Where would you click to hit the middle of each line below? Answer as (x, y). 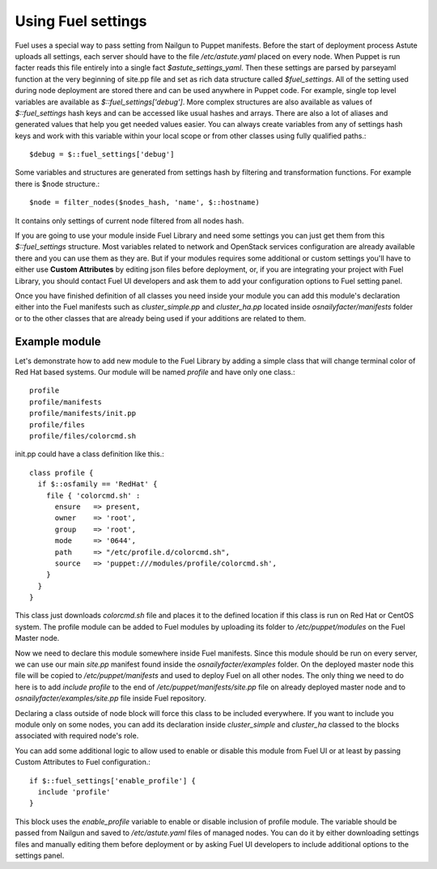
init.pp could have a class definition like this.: (90, 454)
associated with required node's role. (77, 735)
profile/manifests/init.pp (83, 413)
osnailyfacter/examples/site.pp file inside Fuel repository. (110, 698)
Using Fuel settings (81, 21)
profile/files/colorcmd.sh (83, 436)
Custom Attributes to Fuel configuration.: (83, 762)
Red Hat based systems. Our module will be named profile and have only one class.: (155, 372)
